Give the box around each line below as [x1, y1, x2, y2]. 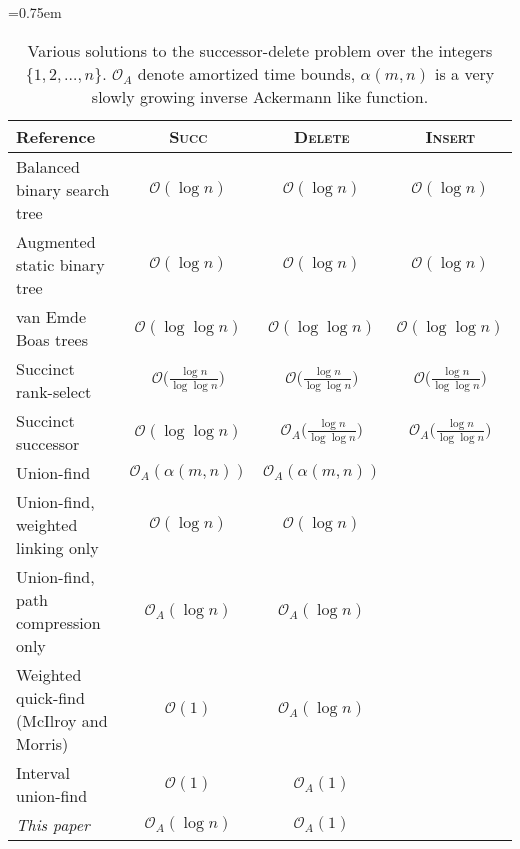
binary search [16, 177, 110, 201]
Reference [16, 124, 96, 148]
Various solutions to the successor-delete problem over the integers [27, 38, 493, 62]
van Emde [16, 304, 87, 328]
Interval [16, 760, 70, 784]
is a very [434, 61, 495, 85]
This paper [16, 812, 90, 836]
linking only [16, 535, 99, 559]
